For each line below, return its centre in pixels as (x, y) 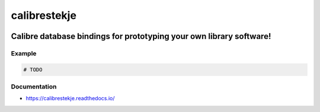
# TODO (33, 70)
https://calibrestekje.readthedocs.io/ (70, 98)
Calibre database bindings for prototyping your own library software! (141, 36)
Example (24, 53)
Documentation (34, 87)
